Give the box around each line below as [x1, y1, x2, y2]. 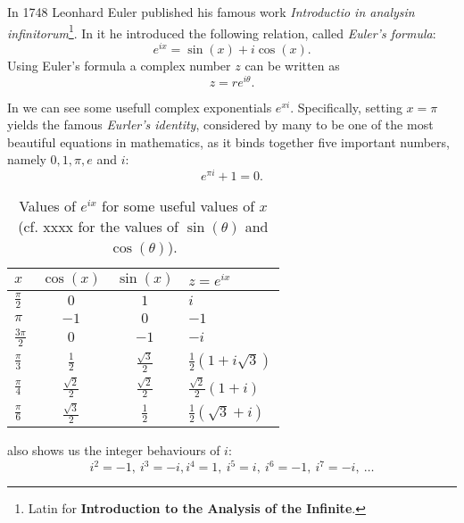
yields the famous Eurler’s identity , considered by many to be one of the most [7, 115, 434, 134]
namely [7, 150, 46, 169]
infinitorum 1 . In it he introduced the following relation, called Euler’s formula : [7, 21, 436, 42]
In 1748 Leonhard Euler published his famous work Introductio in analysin [7, 3, 415, 21]
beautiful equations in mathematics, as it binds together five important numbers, [7, 132, 450, 151]
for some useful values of [102, 195, 255, 217]
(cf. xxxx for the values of [18, 216, 178, 237]
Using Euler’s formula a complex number [7, 55, 231, 74]
